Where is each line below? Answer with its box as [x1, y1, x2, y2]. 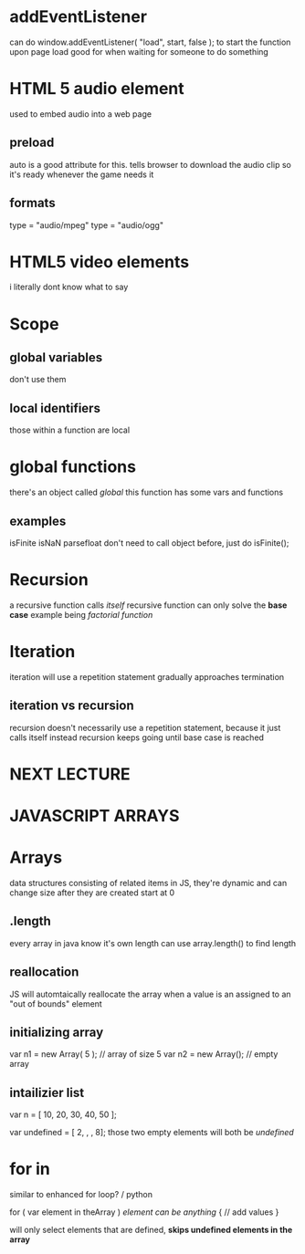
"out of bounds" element [9, 998, 102, 1009]
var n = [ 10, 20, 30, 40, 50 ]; [9, 1109, 117, 1120]
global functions [9, 456, 137, 477]
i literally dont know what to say [9, 281, 129, 293]
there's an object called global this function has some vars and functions [9, 486, 284, 498]
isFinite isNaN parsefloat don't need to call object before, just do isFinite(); [9, 538, 289, 549]
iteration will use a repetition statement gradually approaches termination [9, 671, 285, 682]
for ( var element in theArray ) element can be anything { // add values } [9, 1207, 279, 1217]
